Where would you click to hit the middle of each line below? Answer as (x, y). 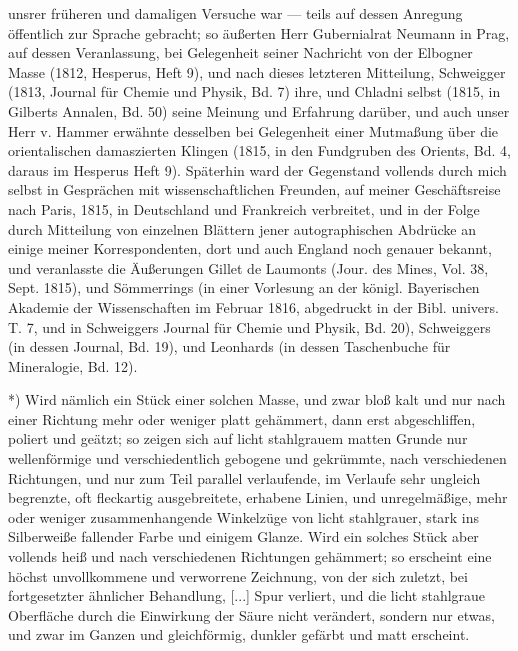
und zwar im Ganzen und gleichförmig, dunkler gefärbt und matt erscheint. (239, 634)
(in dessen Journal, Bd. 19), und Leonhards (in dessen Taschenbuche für (229, 346)
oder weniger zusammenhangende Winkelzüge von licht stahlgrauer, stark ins (244, 516)
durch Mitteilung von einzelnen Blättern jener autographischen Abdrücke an (242, 228)
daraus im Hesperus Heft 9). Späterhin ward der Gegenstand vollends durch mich (257, 169)
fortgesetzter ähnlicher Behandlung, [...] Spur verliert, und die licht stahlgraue (247, 595)
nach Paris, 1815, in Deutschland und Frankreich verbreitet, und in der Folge (244, 208)
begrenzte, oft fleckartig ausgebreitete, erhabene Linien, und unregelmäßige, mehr (258, 497)
